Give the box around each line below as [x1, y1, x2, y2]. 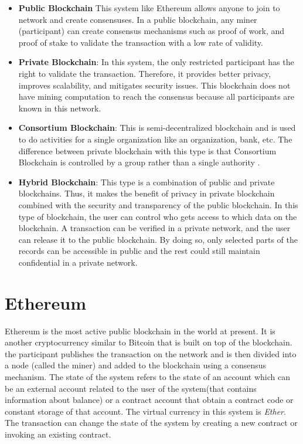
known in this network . [18, 101, 101, 114]
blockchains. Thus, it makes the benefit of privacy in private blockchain [18, 187, 275, 199]
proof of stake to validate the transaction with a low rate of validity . [18, 36, 263, 48]
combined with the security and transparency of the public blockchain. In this [18, 198, 298, 211]
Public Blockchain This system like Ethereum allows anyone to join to [18, 2, 280, 13]
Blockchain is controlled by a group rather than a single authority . [18, 156, 260, 168]
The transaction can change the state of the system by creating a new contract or [5, 416, 298, 429]
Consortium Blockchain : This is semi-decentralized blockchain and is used [18, 121, 296, 134]
